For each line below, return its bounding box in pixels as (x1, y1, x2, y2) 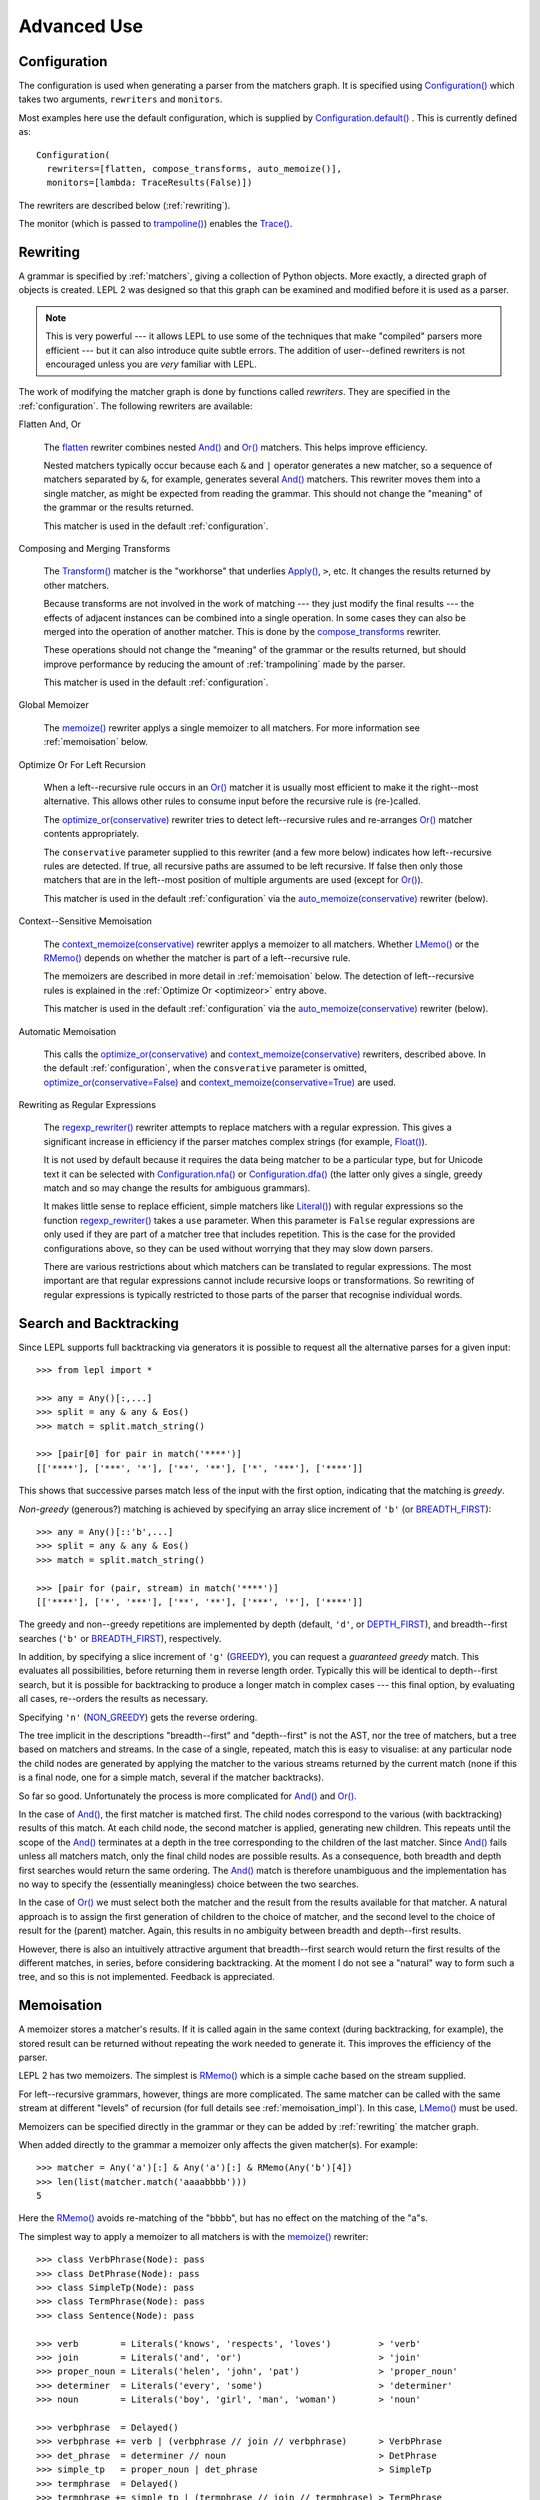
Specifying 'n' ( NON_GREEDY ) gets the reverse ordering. (18, 1711, 258, 1723)
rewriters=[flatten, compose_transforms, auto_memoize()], (46, 163, 342, 175)
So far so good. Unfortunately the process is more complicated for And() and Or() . (18, 1790, 357, 1802)
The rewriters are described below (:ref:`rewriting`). (18, 199, 231, 211)
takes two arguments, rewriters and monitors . (18, 93, 223, 105)
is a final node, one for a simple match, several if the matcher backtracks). (18, 1771, 325, 1784)
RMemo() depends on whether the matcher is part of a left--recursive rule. (43, 951, 351, 964)
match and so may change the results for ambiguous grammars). (43, 1182, 311, 1194)
